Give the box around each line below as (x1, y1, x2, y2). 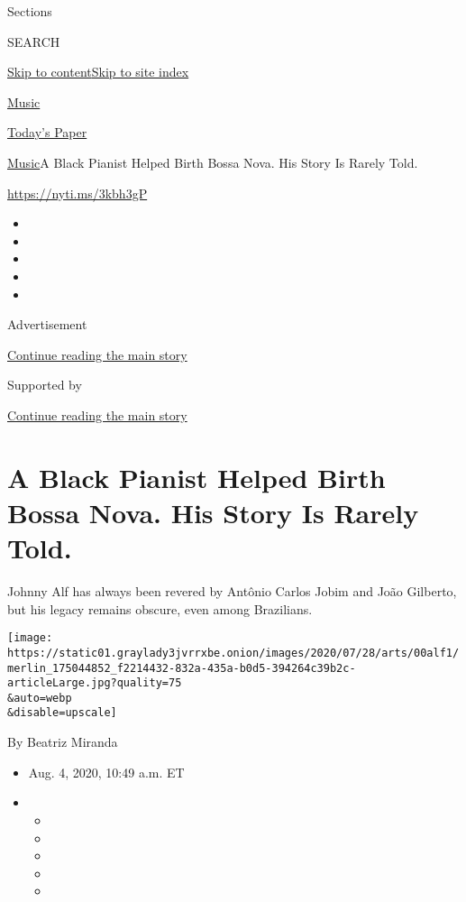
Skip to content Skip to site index (7, 62, 189, 81)
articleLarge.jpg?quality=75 (7, 676, 182, 690)
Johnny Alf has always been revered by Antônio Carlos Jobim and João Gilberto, (7, 582, 457, 600)
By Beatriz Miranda (7, 732, 118, 751)
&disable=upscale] (7, 706, 117, 720)
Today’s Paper (7, 123, 87, 142)
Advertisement (7, 315, 87, 334)
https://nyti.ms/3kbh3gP (7, 183, 148, 202)
